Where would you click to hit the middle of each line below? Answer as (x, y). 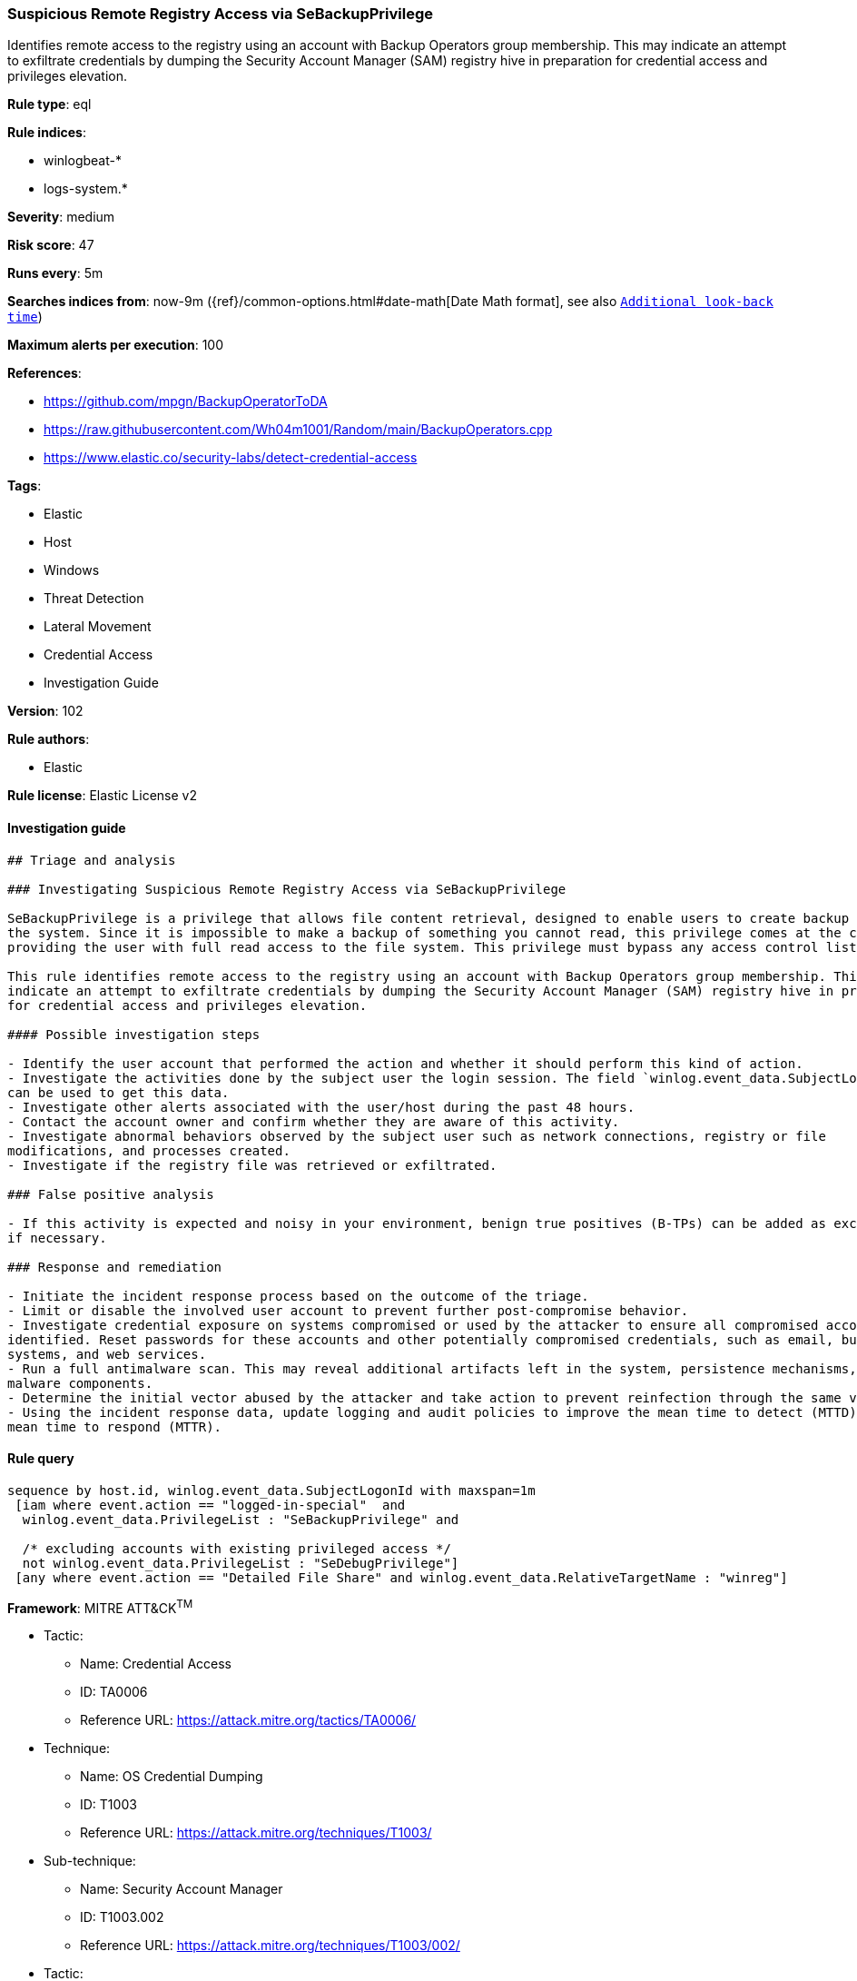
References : (44, 373)
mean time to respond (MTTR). (115, 1426)
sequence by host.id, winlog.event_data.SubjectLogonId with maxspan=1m (271, 1490)
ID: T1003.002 (122, 1917)
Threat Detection (94, 599)
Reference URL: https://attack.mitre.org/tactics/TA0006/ (248, 1720)
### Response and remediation (115, 1267)
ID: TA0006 (114, 1692)
